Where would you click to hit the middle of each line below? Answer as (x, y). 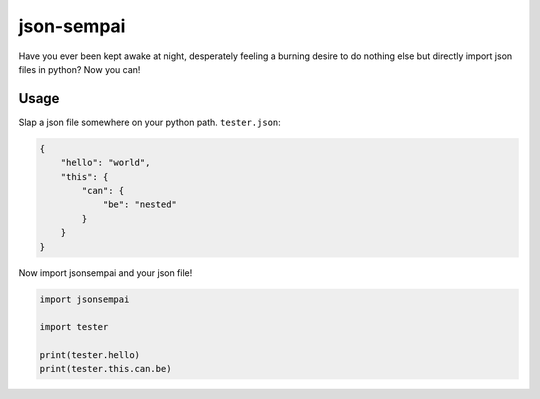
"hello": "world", (105, 163)
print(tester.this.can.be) (105, 369)
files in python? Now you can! (79, 69)
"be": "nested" (139, 204)
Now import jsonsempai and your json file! (105, 272)
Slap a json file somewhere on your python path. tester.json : (150, 122)
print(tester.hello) (89, 355)
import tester (74, 327)
